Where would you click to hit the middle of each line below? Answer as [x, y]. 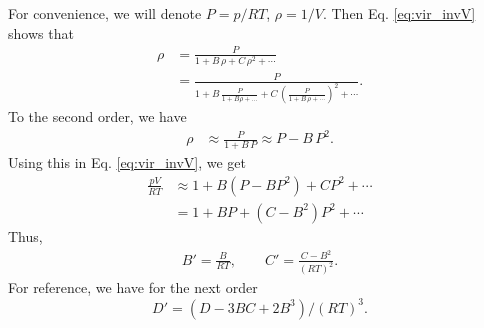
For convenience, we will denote [105, 13]
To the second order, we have [97, 116]
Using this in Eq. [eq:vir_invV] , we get [127, 162]
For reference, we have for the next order [133, 287]
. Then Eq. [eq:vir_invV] [399, 13]
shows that [41, 32]
